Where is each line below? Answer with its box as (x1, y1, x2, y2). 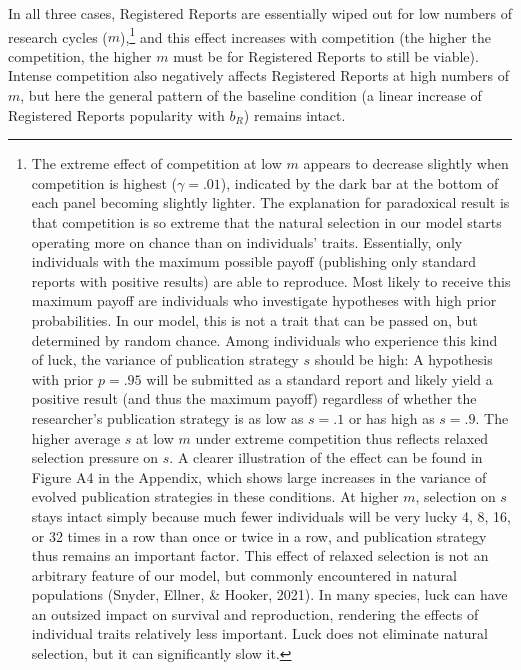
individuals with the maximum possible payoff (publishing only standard (31, 251, 477, 272)
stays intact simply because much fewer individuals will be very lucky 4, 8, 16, (31, 505, 511, 526)
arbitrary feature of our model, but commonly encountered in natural (31, 564, 457, 585)
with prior (31, 368, 94, 389)
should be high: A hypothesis (314, 349, 493, 370)
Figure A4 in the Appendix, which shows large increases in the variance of (31, 466, 487, 487)
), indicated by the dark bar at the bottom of (220, 172, 499, 193)
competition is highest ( (31, 172, 178, 193)
